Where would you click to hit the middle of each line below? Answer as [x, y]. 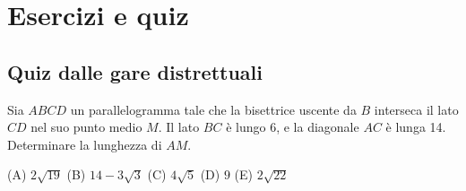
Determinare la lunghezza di [85, 144]
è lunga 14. [416, 127]
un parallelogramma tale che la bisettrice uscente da [213, 109]
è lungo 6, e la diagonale [293, 127]
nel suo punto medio [86, 127]
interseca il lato [416, 109]
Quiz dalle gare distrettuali [135, 71]
